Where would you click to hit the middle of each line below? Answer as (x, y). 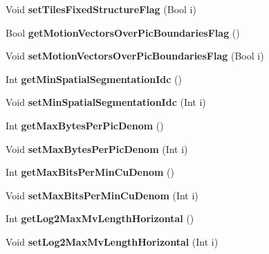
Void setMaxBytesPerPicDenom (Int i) (97, 148)
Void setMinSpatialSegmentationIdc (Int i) (106, 102)
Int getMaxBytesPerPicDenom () (85, 125)
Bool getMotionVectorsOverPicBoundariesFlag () (123, 32)
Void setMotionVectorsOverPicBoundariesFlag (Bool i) (135, 56)
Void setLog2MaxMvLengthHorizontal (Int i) (112, 241)
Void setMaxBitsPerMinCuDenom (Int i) (102, 195)
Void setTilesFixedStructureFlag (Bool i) (101, 9)
